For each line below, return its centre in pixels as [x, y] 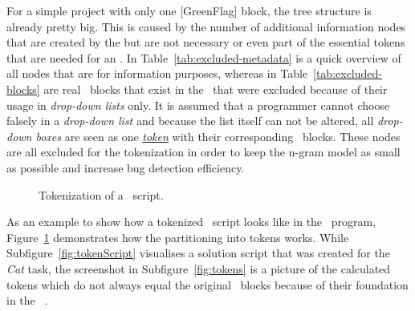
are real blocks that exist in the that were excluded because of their [216, 89]
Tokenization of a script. [101, 194]
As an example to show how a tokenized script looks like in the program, [191, 222]
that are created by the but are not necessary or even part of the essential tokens [206, 42]
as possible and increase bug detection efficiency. [126, 167]
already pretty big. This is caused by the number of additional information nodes [206, 26]
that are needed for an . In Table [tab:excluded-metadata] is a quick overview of [204, 57]
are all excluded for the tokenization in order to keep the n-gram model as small [203, 152]
